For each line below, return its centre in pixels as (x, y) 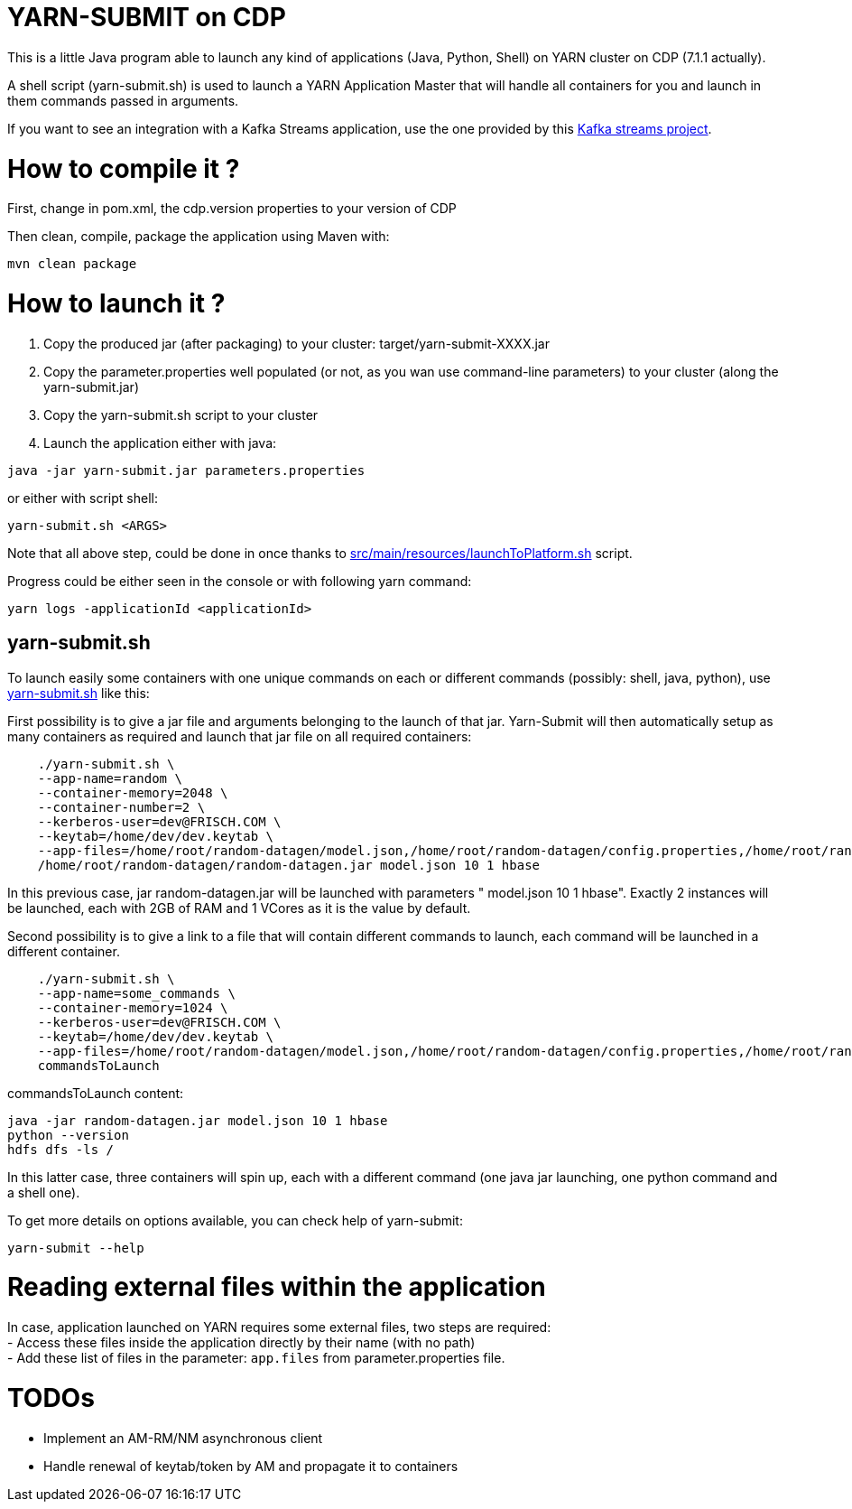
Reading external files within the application (277, 1287)
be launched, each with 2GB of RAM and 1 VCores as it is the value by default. (239, 908)
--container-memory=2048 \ (133, 792)
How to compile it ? (124, 168)
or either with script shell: (83, 498)
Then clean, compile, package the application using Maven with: (199, 237)
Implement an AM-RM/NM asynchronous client (183, 1438)
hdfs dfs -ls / (61, 1149)
